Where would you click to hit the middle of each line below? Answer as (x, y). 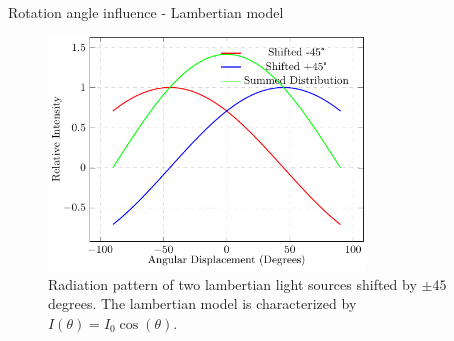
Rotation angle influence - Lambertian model (146, 12)
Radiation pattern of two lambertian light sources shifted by (232, 283)
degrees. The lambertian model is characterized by (202, 303)
